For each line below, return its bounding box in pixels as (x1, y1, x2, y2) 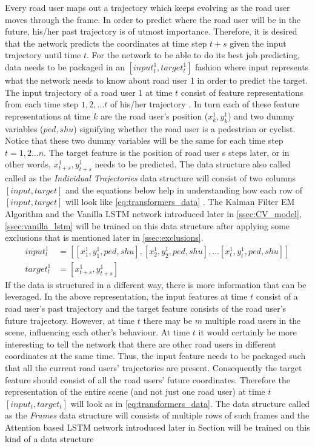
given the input (230, 36, 287, 49)
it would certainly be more (198, 326, 297, 338)
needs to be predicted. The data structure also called (94, 158, 291, 170)
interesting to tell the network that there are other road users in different (5, 337, 276, 350)
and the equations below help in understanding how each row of (65, 183, 303, 196)
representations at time (5, 109, 91, 122)
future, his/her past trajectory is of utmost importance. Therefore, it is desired (5, 25, 297, 38)
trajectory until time (5, 49, 81, 61)
